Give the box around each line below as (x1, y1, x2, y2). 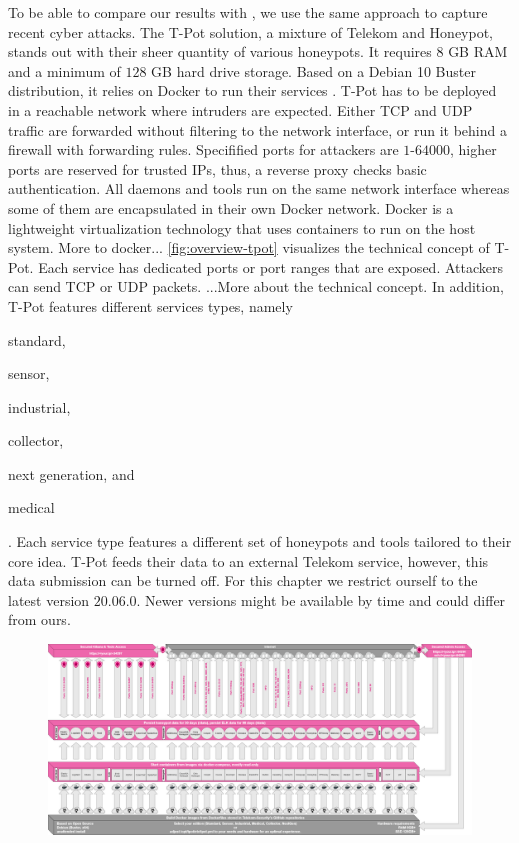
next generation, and (8, 463, 135, 484)
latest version (8, 589, 90, 610)
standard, (8, 329, 66, 350)
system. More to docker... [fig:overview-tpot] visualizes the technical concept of (8, 237, 490, 258)
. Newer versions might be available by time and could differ (136, 589, 506, 610)
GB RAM (448, 41, 508, 62)
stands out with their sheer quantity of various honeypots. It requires (8, 41, 432, 62)
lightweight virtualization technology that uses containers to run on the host (8, 217, 476, 238)
